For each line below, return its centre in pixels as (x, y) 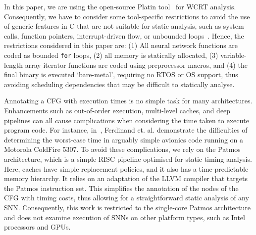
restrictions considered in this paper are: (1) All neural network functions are (121, 45)
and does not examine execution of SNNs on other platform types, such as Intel (125, 217)
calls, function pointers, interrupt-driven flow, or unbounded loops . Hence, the (124, 35)
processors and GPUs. (37, 227)
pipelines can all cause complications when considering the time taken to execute (127, 120)
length (14, 65)
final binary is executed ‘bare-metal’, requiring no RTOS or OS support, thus (121, 74)
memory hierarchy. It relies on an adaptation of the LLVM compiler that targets (126, 178)
